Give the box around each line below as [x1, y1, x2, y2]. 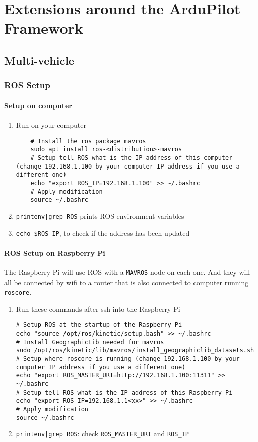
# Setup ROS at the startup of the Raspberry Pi [16, 321, 182, 329]
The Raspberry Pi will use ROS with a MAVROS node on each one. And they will [4, 266, 250, 277]
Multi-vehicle [4, 52, 74, 68]
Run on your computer [16, 119, 86, 130]
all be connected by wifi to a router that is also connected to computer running [4, 277, 249, 287]
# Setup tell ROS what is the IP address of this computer [30, 154, 233, 161]
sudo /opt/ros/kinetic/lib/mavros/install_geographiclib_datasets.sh [16, 347, 254, 354]
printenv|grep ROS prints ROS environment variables [16, 210, 184, 221]
